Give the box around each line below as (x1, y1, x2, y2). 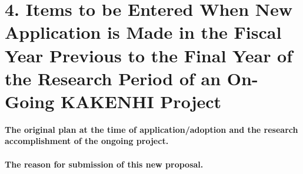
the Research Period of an (5, 66, 221, 90)
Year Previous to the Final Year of (5, 43, 293, 67)
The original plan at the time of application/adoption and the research (5, 123, 298, 135)
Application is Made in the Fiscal (5, 20, 282, 44)
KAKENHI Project (61, 89, 222, 113)
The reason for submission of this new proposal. (5, 158, 204, 170)
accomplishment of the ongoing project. (5, 135, 169, 147)
